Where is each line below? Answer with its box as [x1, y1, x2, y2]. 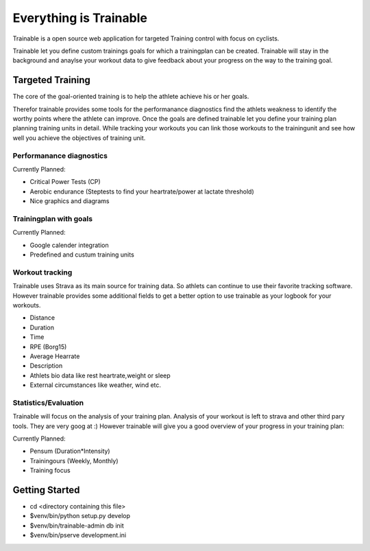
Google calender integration [29, 241, 109, 249]
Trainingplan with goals [12, 213, 92, 223]
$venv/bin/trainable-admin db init [29, 521, 125, 530]
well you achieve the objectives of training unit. [12, 134, 146, 142]
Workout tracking [12, 268, 73, 277]
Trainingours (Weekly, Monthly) [29, 456, 119, 465]
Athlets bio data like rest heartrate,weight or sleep [29, 371, 171, 379]
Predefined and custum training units [29, 250, 135, 259]
